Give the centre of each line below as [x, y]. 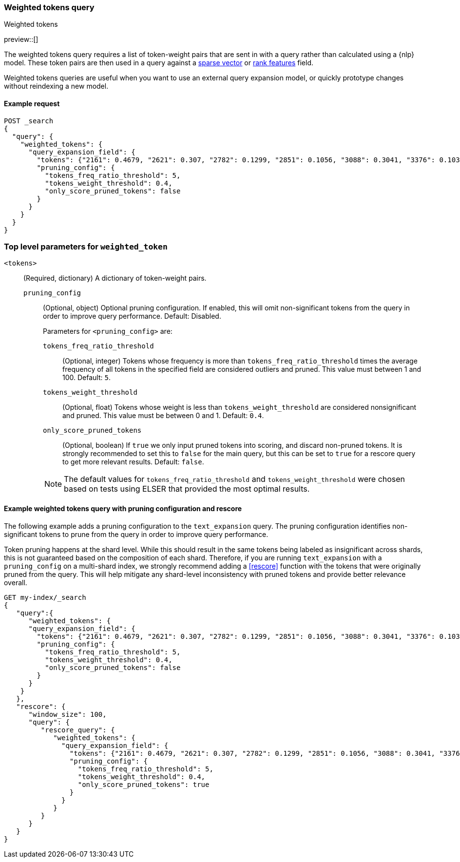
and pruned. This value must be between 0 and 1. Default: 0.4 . [163, 416]
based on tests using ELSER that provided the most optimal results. [187, 489]
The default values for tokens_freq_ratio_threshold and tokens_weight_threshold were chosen [235, 479]
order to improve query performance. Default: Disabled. [132, 316]
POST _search [29, 121]
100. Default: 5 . [86, 378]
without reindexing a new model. [56, 86]
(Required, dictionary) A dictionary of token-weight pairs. [115, 278]
